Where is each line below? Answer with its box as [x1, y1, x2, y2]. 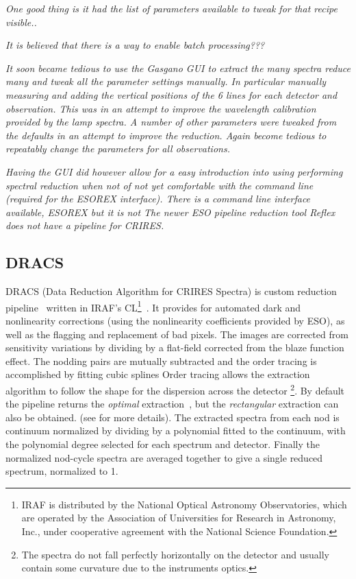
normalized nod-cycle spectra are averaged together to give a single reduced [5, 450, 323, 464]
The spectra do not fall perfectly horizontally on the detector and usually [21, 547, 329, 561]
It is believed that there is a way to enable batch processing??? [5, 38, 265, 52]
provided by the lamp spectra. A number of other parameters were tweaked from [5, 115, 337, 129]
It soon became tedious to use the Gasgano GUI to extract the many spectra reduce [5, 60, 351, 75]
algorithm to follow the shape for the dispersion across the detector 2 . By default [5, 381, 345, 397]
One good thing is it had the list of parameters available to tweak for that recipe [5, 1, 338, 15]
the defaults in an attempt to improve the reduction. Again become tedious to [5, 128, 327, 142]
